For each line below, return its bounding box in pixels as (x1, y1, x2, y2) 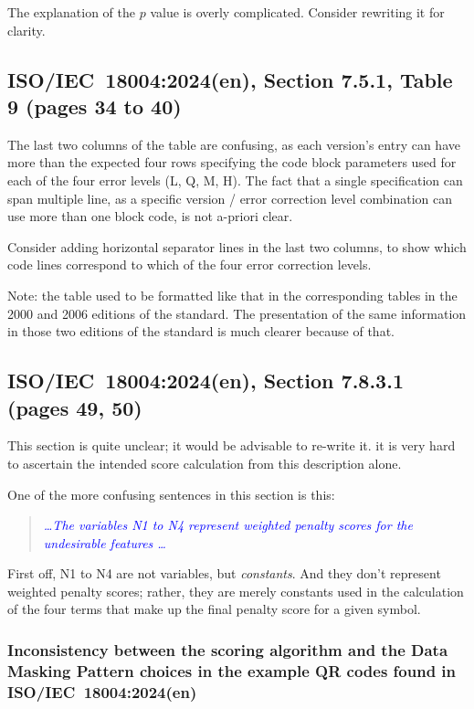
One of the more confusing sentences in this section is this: (7, 484, 335, 503)
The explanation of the (7, 3, 136, 21)
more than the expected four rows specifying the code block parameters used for (7, 153, 457, 172)
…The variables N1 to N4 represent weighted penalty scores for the (43, 515, 413, 534)
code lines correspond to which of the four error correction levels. (7, 255, 372, 274)
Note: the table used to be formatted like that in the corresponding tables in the (7, 285, 458, 304)
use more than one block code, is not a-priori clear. (7, 206, 293, 226)
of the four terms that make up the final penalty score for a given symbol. (7, 599, 421, 619)
